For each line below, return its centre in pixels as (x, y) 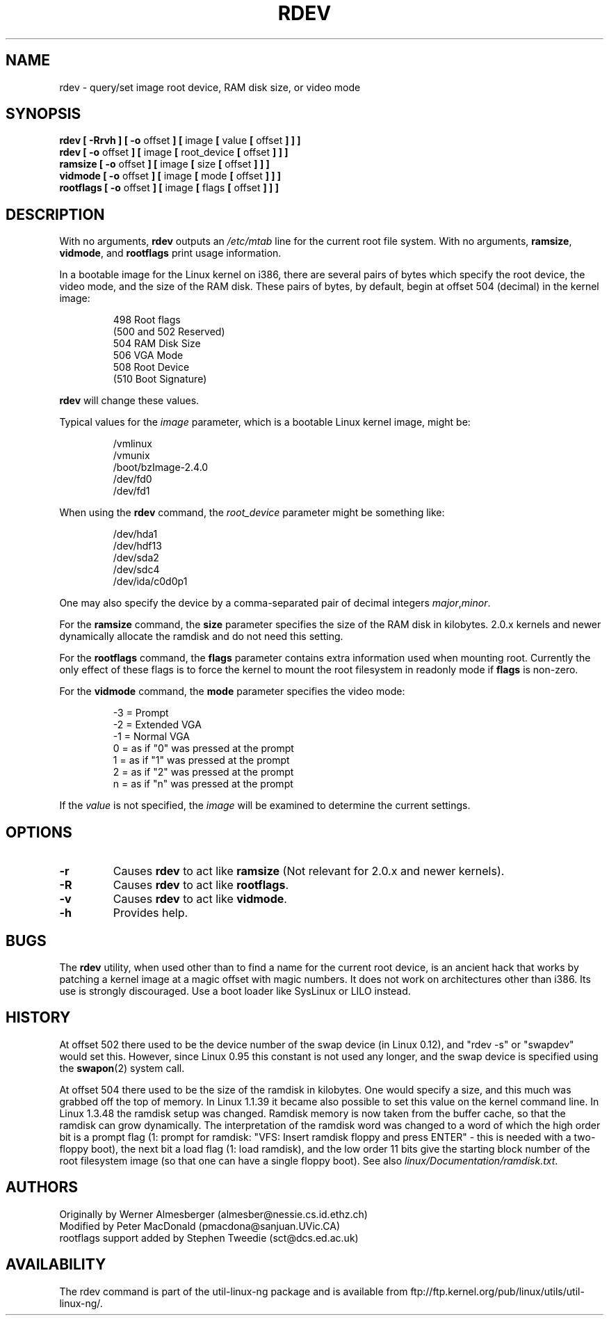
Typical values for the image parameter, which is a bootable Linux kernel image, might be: (265, 422)
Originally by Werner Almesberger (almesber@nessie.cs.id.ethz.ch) (213, 1214)
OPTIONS (39, 832)
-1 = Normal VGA (151, 737)
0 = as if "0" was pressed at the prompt (203, 748)
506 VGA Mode (148, 355)
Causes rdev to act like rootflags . (201, 885)
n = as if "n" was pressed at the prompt (203, 784)
